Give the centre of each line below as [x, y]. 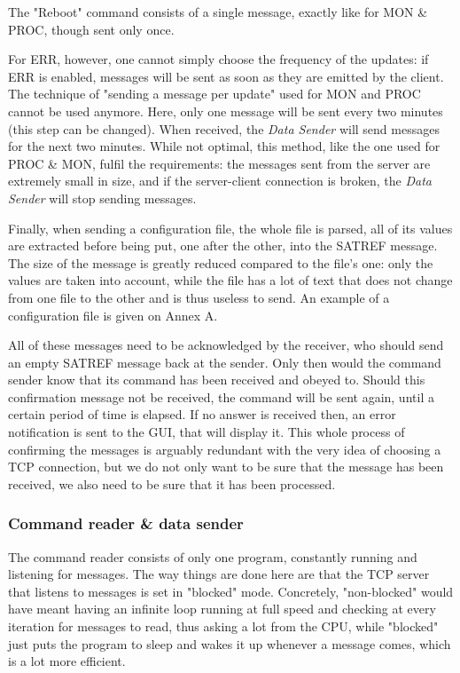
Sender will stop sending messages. [102, 198]
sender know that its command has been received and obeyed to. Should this [217, 380]
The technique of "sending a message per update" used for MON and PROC [214, 94]
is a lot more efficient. [67, 661]
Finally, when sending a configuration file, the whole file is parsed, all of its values [230, 228]
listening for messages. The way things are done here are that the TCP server [219, 574]
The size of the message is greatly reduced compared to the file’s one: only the [221, 262]
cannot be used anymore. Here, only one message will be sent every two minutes [226, 111]
